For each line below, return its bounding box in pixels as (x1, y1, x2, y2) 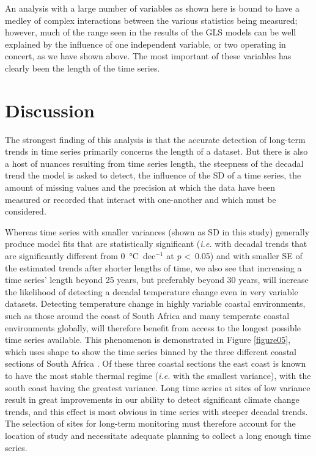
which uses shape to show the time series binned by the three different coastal (5, 345, 296, 358)
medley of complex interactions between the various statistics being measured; (5, 13, 298, 26)
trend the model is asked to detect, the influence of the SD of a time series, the (5, 169, 301, 182)
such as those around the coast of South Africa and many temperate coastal (5, 309, 290, 322)
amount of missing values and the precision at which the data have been (5, 181, 276, 194)
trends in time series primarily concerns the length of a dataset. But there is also (5, 145, 308, 158)
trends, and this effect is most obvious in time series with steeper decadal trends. (5, 405, 308, 417)
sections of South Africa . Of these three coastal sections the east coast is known (5, 357, 306, 370)
